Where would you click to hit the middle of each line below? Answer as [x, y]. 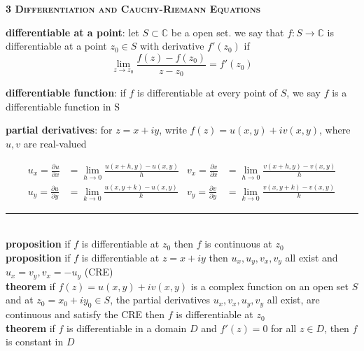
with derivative [172, 46]
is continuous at [238, 244]
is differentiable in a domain [127, 328]
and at [20, 300]
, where [335, 130]
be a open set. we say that [227, 32]
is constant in [35, 342]
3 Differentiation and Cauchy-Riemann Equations [133, 8]
